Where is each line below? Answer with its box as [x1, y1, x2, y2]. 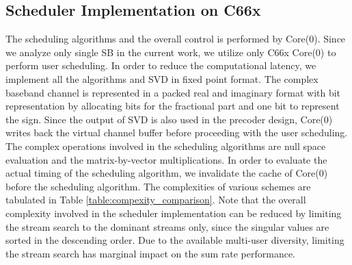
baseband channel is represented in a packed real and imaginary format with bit [5, 85, 341, 99]
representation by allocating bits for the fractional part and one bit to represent [5, 99, 340, 113]
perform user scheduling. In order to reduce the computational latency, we [5, 58, 316, 73]
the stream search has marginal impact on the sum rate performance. [5, 246, 296, 260]
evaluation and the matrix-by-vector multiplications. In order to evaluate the [5, 152, 327, 166]
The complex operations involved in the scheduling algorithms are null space [5, 138, 326, 153]
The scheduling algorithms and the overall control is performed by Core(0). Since [5, 31, 346, 46]
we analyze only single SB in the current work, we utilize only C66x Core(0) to [5, 45, 336, 59]
